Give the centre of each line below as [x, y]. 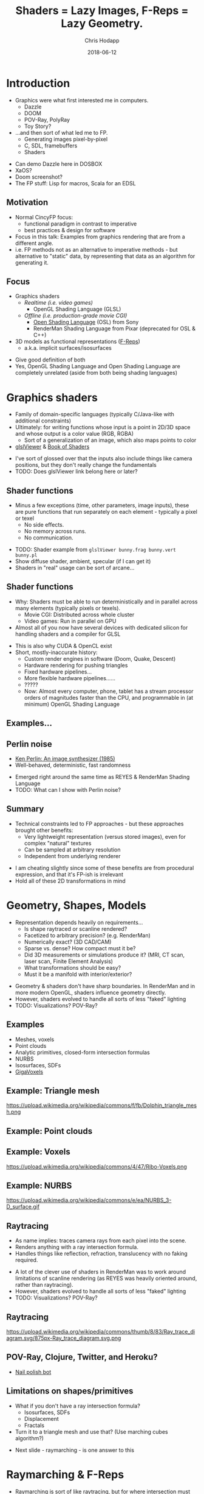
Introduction [38, 83]
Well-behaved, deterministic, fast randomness [73, 765]
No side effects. [44, 525]
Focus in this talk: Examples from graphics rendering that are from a [100, 237]
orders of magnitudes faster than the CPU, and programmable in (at [109, 697]
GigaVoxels [29, 1072]
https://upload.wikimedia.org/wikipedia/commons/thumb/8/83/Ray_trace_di [101, 1332]
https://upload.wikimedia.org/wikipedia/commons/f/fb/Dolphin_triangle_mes [102, 1105]
